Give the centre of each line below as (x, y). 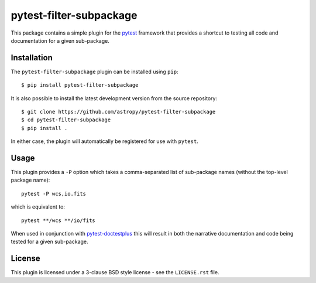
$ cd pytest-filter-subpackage (66, 120)
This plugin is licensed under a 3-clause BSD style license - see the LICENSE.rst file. (115, 272)
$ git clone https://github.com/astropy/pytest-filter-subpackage (118, 112)
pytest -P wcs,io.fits (54, 194)
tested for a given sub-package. (49, 242)
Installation (32, 58)
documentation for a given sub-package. (60, 40)
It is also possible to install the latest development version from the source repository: (114, 98)
